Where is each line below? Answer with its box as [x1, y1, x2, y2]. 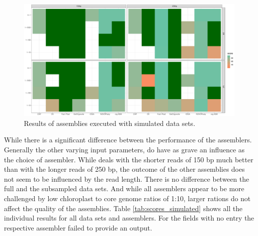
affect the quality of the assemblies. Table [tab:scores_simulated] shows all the [4, 203, 243, 213]
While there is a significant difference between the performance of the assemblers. [4, 134, 252, 145]
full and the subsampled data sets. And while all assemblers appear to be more [4, 183, 245, 194]
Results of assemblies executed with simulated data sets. [24, 118, 195, 128]
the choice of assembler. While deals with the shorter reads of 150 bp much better [4, 154, 254, 164]
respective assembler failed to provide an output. [4, 222, 152, 233]
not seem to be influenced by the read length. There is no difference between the [4, 173, 249, 184]
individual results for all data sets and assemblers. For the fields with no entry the [4, 213, 255, 223]
